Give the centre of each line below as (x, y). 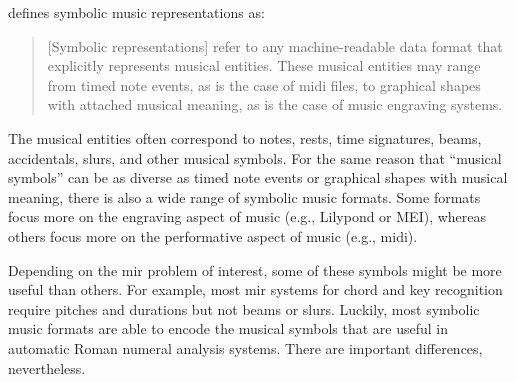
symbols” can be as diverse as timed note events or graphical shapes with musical (258, 177)
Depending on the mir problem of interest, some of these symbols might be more (255, 269)
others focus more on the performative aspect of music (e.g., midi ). (213, 235)
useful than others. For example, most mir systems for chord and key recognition (255, 289)
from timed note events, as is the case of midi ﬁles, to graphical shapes (264, 84)
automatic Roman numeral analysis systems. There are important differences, (245, 347)
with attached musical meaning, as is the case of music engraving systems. (275, 104)
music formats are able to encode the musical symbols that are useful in (228, 328)
